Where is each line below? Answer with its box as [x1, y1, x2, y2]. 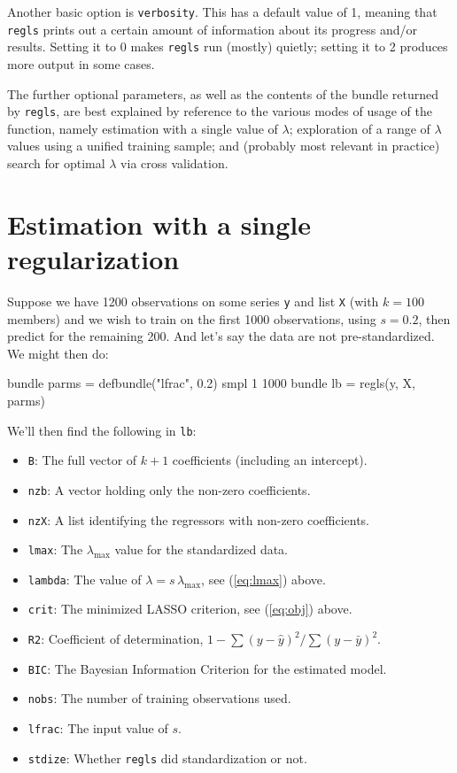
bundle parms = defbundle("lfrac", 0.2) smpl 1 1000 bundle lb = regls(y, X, [7, 374, 415, 392]
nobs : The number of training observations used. [27, 689, 291, 707]
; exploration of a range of [289, 119, 430, 137]
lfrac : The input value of [27, 719, 168, 738]
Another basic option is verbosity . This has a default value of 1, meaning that [7, 3, 438, 20]
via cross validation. [120, 154, 228, 172]
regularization [7, 240, 180, 276]
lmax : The [27, 540, 83, 559]
